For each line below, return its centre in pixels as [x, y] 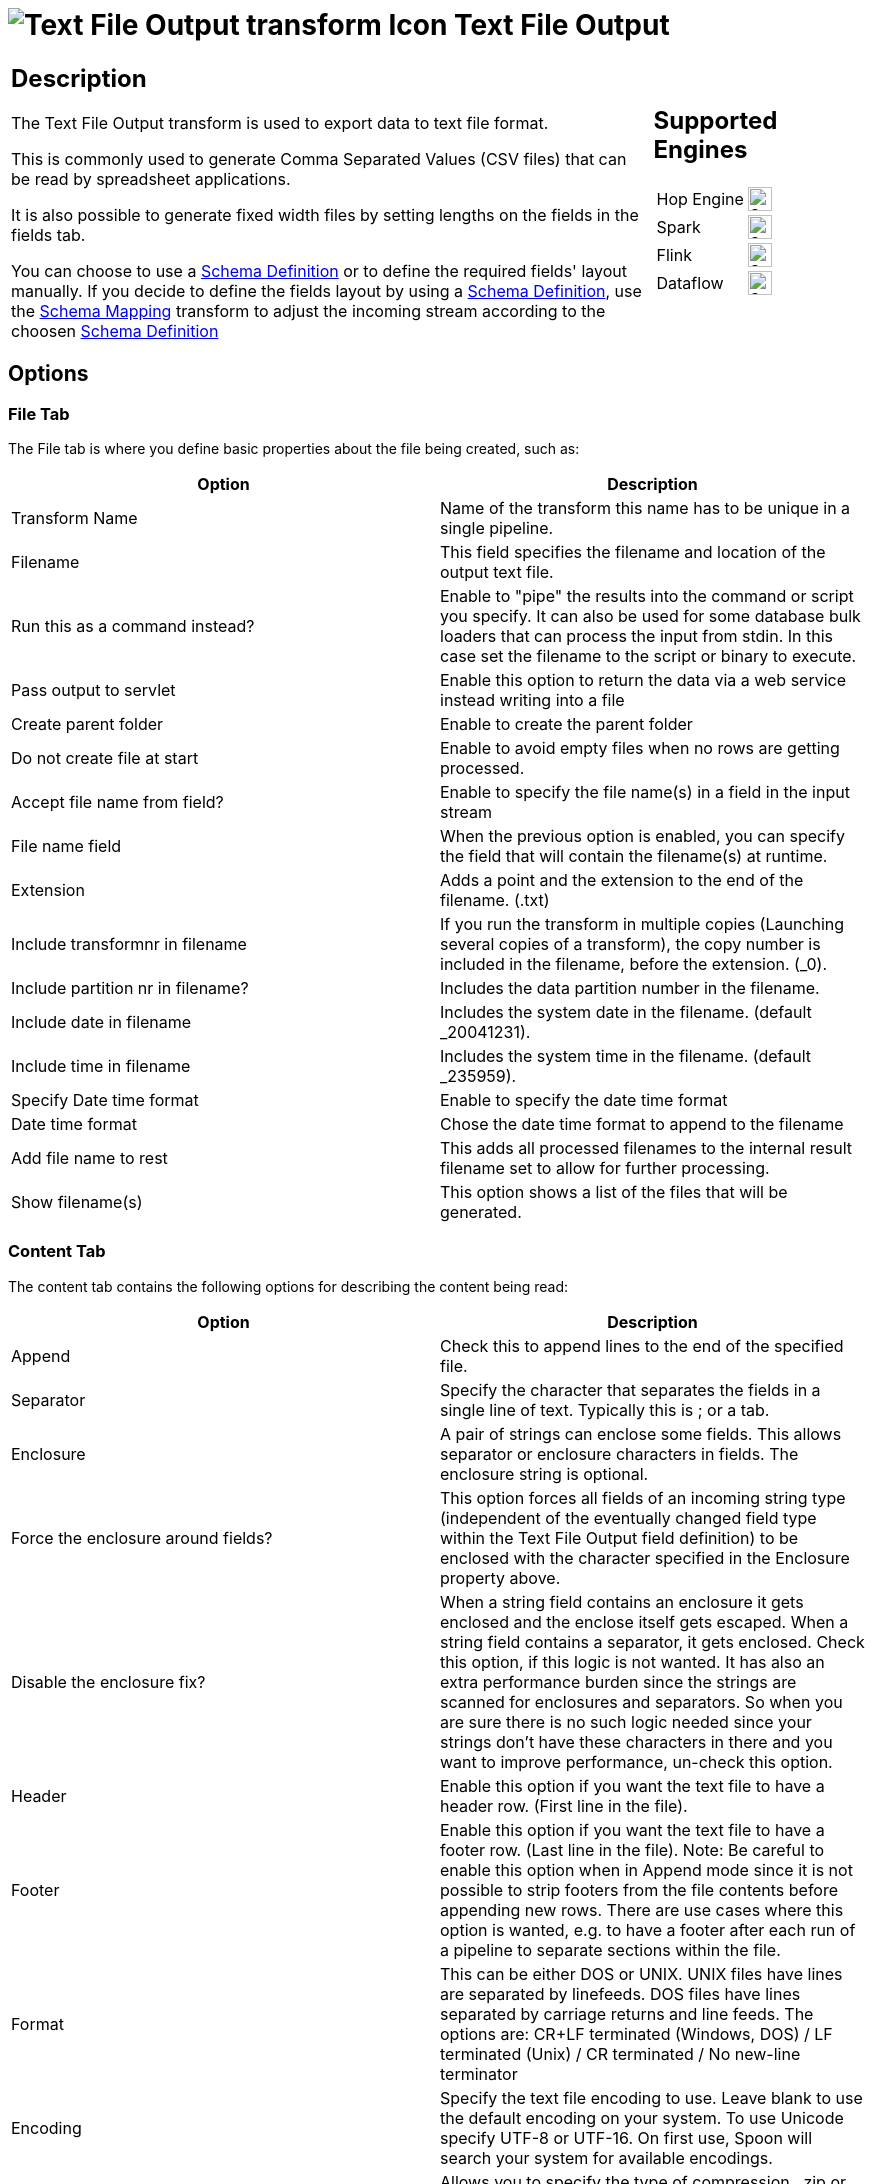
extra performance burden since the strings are [618, 1681]
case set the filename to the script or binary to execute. [648, 655]
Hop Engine [700, 199]
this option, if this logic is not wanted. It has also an [632, 1661]
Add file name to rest [89, 1157]
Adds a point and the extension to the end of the [622, 879]
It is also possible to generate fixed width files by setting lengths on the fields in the [325, 214]
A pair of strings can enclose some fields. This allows [641, 1433]
